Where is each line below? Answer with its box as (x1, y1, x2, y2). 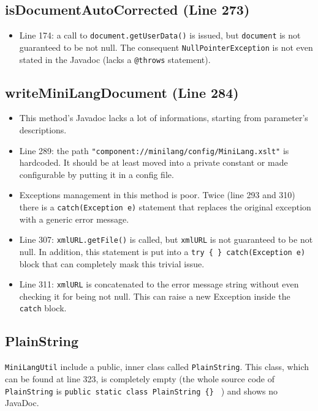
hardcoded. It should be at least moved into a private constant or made (19, 156, 288, 169)
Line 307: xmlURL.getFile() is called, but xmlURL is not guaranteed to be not (19, 233, 313, 246)
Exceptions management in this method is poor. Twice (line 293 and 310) (19, 188, 295, 201)
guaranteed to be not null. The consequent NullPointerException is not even (19, 40, 313, 53)
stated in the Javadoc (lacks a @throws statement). (19, 53, 211, 65)
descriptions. (19, 123, 67, 136)
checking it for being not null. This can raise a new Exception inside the (19, 289, 290, 302)
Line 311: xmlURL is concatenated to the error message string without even (19, 278, 299, 291)
